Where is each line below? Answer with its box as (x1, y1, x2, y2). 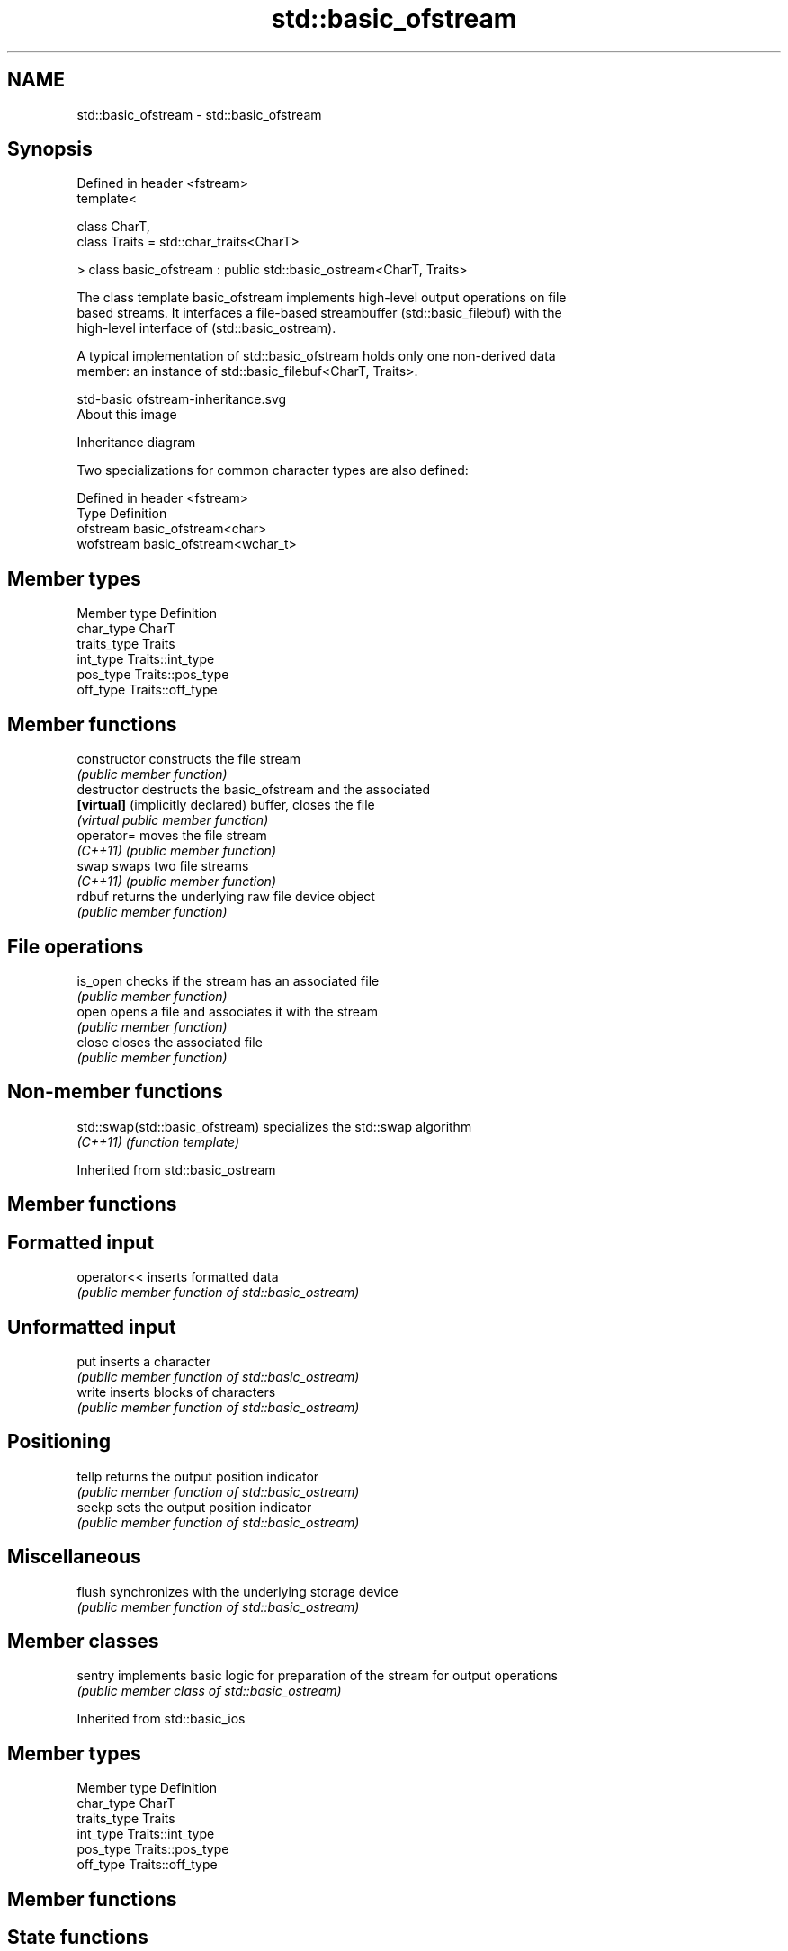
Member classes (7, 1630, 159, 1653)
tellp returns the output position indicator (76, 1468, 319, 1484)
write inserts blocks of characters (76, 1383, 276, 1400)
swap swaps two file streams (76, 858, 249, 874)
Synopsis (7, 138, 93, 161)
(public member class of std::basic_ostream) (76, 1683, 342, 1699)
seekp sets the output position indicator (76, 1499, 312, 1515)
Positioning (7, 1430, 112, 1454)
